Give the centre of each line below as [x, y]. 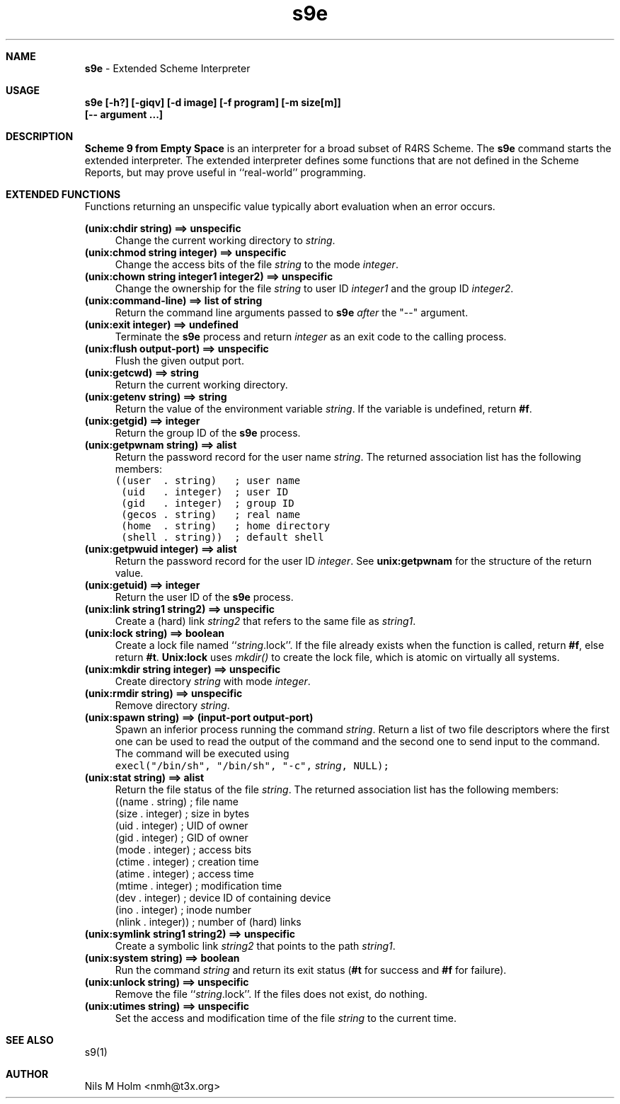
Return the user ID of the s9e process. [204, 597]
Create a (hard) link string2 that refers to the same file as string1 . [265, 621]
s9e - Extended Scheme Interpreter [167, 68]
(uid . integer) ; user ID [205, 491]
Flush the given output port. [179, 360]
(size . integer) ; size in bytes [182, 813]
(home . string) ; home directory [226, 525]
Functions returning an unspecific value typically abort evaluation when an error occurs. [290, 206]
